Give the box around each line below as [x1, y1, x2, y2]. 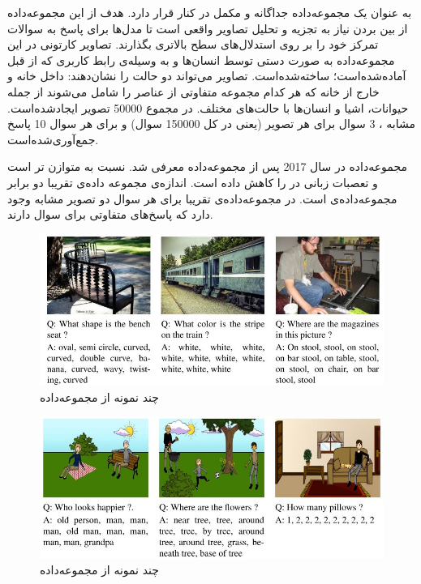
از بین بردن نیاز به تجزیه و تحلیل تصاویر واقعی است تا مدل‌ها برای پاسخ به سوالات [7, 19, 408, 36]
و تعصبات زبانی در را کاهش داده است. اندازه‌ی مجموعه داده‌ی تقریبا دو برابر [7, 173, 378, 190]
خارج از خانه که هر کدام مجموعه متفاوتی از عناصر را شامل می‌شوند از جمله [7, 83, 380, 100]
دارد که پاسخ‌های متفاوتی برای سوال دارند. [7, 206, 213, 223]
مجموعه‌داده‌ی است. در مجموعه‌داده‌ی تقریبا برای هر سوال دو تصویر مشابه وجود [7, 190, 397, 207]
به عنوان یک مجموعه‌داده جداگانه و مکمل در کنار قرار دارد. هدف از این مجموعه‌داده [7, 4, 412, 20]
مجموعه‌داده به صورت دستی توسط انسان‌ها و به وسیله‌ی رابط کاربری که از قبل [7, 51, 395, 68]
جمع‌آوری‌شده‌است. [7, 130, 99, 147]
